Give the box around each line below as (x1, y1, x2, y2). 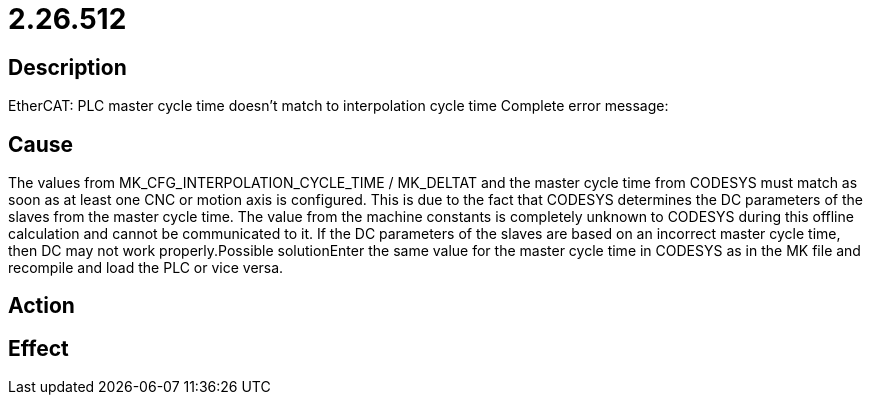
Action (8, 293, 75, 319)
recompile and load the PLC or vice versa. (8, 259, 284, 277)
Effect (8, 335, 69, 361)
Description (8, 54, 127, 80)
